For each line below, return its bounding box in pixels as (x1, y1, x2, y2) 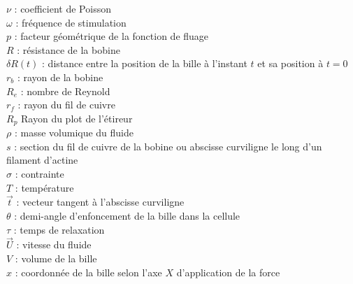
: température (15, 180, 74, 194)
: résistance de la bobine (17, 42, 120, 57)
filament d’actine (6, 152, 78, 167)
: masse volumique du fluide (14, 125, 134, 140)
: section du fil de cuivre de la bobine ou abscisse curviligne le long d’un (14, 139, 322, 153)
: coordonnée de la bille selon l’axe (15, 264, 162, 279)
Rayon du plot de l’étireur (21, 111, 133, 125)
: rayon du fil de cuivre (17, 97, 115, 112)
